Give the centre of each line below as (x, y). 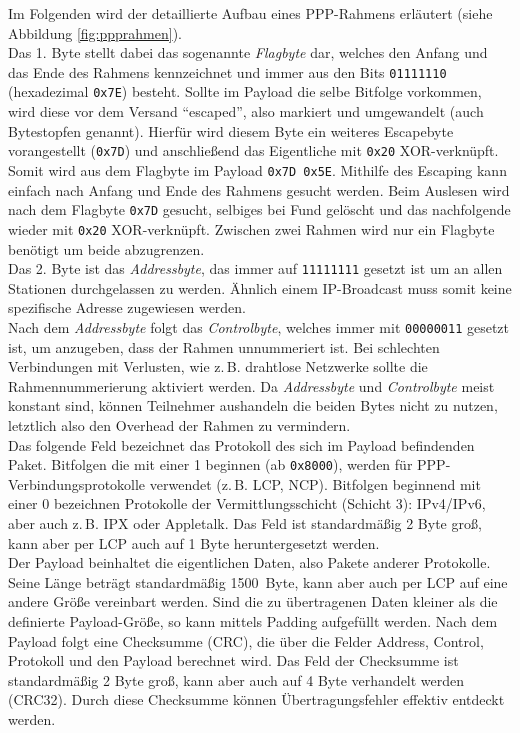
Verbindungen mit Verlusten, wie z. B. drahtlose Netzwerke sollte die (218, 366)
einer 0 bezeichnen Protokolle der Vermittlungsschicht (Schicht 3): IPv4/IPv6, (247, 503)
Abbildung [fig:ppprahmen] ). (95, 32)
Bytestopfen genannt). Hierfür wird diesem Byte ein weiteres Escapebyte (231, 130)
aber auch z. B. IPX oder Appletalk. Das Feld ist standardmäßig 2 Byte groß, (245, 523)
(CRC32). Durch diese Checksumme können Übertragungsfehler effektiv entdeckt (256, 699)
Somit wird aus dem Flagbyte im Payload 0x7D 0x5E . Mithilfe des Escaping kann (257, 169)
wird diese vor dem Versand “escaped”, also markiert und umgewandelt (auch (246, 111)
